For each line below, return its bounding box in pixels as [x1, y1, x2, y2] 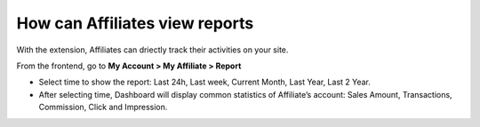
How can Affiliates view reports [16, 13, 254, 33]
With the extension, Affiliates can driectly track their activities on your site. [16, 44, 289, 55]
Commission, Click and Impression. [38, 102, 168, 113]
